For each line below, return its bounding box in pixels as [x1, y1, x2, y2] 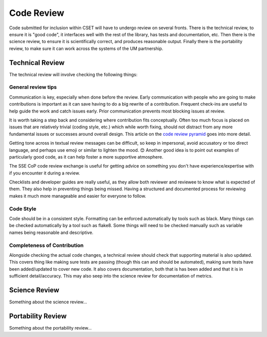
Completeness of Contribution [9, 242, 84, 249]
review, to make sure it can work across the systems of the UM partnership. [9, 45, 163, 52]
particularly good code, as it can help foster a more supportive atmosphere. [9, 154, 163, 160]
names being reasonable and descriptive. [9, 229, 93, 235]
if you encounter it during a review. [9, 170, 80, 176]
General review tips [9, 84, 57, 91]
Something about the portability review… [9, 325, 92, 331]
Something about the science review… [9, 299, 88, 305]
